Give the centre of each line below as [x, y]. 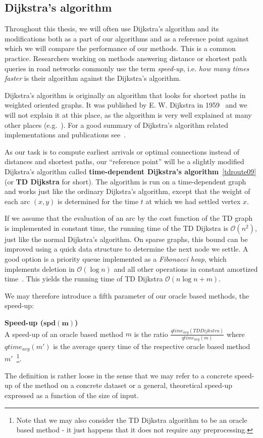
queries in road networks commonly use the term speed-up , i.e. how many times [127, 68]
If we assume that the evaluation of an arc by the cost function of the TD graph [129, 218]
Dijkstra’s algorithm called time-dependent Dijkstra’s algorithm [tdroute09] [130, 171]
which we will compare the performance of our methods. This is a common [120, 48]
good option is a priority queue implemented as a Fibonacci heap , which [116, 259]
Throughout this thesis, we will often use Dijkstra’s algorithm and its [112, 29]
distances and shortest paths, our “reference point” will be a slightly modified [124, 161]
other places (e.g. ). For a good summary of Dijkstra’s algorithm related [117, 125]
